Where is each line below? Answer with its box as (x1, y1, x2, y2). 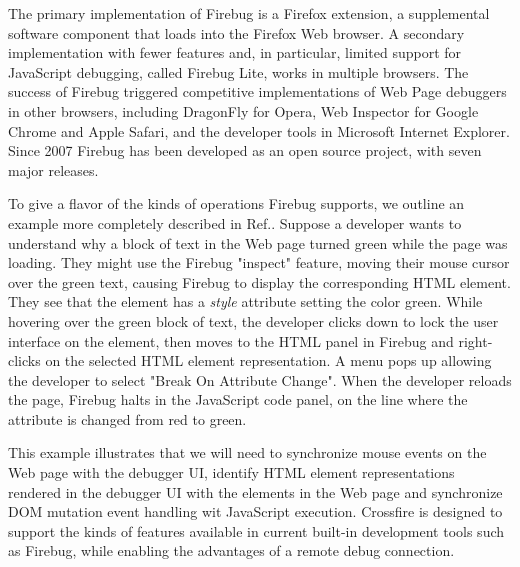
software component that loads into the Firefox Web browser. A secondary (8, 22, 465, 43)
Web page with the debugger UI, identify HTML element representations (8, 462, 455, 483)
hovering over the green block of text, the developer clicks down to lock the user (8, 310, 499, 331)
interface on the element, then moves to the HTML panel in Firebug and (8, 330, 454, 351)
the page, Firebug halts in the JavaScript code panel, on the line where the (8, 389, 468, 410)
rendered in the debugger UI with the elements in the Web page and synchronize (8, 481, 503, 502)
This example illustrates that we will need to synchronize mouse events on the (8, 442, 487, 463)
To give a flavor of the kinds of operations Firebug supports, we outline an (8, 193, 465, 214)
